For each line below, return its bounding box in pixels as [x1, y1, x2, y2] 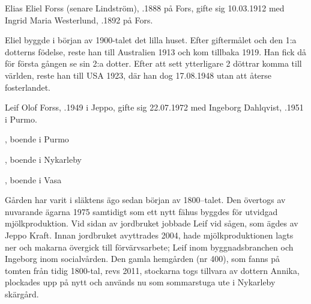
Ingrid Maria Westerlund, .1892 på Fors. [5, 13, 153, 26]
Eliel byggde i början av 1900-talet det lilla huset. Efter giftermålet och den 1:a [5, 34, 297, 46]
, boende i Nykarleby [5, 153, 82, 165]
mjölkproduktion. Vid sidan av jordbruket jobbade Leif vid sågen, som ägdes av [5, 217, 298, 230]
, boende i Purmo [5, 133, 69, 145]
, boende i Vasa [5, 173, 62, 186]
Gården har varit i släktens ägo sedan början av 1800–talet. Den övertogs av [5, 193, 286, 206]
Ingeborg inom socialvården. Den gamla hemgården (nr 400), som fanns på [5, 252, 280, 265]
